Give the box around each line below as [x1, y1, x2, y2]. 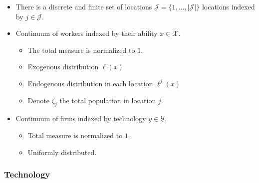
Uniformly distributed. [27, 147, 97, 157]
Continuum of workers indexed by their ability [15, 28, 158, 38]
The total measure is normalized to [27, 44, 135, 55]
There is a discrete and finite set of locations [15, 1, 152, 11]
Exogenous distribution [27, 61, 99, 72]
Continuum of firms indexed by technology [15, 113, 146, 124]
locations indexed [202, 1, 255, 11]
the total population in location [59, 95, 156, 105]
